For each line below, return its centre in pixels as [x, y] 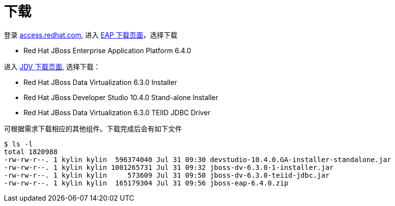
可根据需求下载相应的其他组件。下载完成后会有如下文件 [93, 128]
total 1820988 [31, 152]
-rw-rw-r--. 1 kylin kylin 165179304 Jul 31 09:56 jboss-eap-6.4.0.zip [146, 183]
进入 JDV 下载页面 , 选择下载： [52, 66]
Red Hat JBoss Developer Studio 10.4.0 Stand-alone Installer [121, 97]
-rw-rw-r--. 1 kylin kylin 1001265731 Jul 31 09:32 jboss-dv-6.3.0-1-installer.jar [169, 167]
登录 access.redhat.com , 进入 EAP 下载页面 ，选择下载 [91, 35]
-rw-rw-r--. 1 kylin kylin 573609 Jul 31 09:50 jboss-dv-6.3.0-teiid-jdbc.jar [167, 175]
